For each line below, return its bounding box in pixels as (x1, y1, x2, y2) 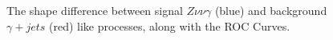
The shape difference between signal (6, 2, 183, 18)
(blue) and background (214, 2, 327, 18)
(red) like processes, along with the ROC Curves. (49, 17, 290, 34)
